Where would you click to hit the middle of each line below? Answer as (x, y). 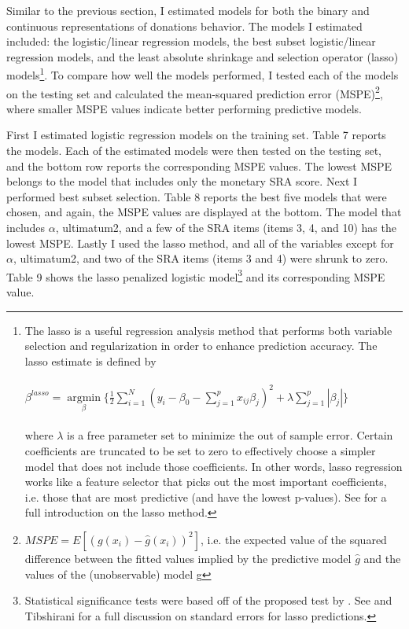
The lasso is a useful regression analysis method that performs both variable (208, 330)
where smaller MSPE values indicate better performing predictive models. (184, 108)
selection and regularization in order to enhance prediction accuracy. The (201, 346)
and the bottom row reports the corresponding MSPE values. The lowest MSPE (199, 166)
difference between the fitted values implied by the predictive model (188, 558)
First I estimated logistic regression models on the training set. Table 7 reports (196, 135)
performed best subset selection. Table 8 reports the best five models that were (197, 196)
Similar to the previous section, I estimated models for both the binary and (188, 10)
